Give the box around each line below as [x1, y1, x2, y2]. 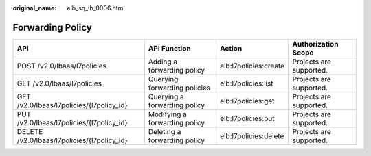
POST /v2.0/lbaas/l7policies [16, 61, 106, 70]
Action [220, 43, 243, 53]
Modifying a [148, 109, 187, 119]
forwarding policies [148, 83, 211, 92]
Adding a [148, 57, 178, 66]
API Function [148, 43, 192, 53]
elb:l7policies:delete [220, 131, 284, 140]
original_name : [12, 4, 57, 12]
